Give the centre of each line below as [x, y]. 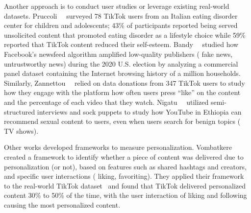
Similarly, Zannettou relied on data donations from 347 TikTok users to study [125, 83]
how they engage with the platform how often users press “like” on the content [122, 92]
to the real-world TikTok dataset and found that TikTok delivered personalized [125, 185]
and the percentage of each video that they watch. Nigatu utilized [106, 102]
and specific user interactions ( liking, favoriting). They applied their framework [124, 176]
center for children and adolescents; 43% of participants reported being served [121, 25]
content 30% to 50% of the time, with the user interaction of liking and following [125, 195]
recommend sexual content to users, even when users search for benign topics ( [122, 121]
